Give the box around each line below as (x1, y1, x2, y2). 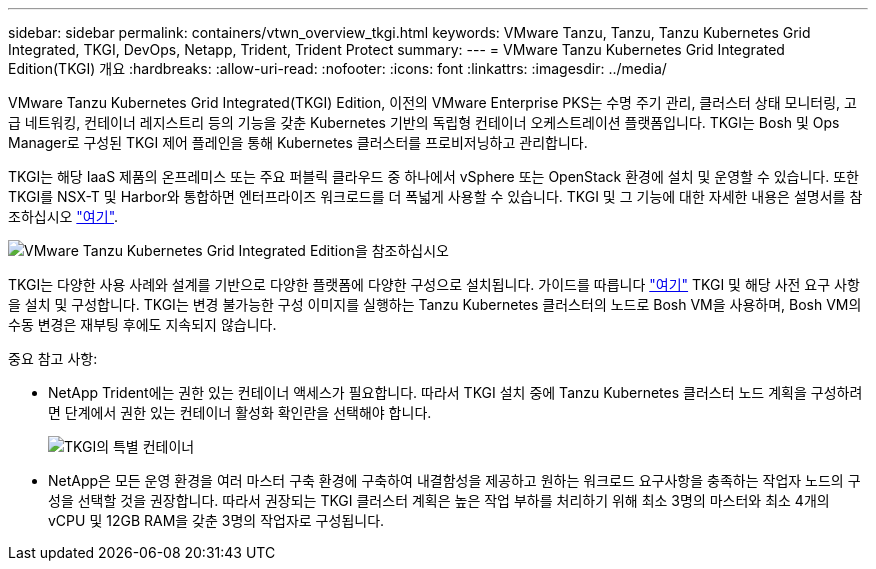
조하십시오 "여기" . (8, 208, 119, 225)
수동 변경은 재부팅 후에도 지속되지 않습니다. (8, 316, 277, 333)
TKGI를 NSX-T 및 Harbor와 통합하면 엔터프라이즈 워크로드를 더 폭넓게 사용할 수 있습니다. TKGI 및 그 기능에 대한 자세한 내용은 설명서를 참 (8, 188, 863, 205)
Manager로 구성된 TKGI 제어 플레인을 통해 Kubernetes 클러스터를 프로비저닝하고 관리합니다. (8, 134, 588, 151)
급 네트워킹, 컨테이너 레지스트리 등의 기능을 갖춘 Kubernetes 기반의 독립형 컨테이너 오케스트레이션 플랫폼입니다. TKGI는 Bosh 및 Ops (8, 114, 840, 131)
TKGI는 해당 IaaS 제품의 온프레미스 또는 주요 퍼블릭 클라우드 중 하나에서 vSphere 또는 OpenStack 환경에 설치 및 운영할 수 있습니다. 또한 (8, 168, 859, 185)
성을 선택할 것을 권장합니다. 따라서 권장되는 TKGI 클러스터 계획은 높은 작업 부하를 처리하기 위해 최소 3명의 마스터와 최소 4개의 (48, 492, 830, 509)
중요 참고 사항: (8, 350, 98, 367)
